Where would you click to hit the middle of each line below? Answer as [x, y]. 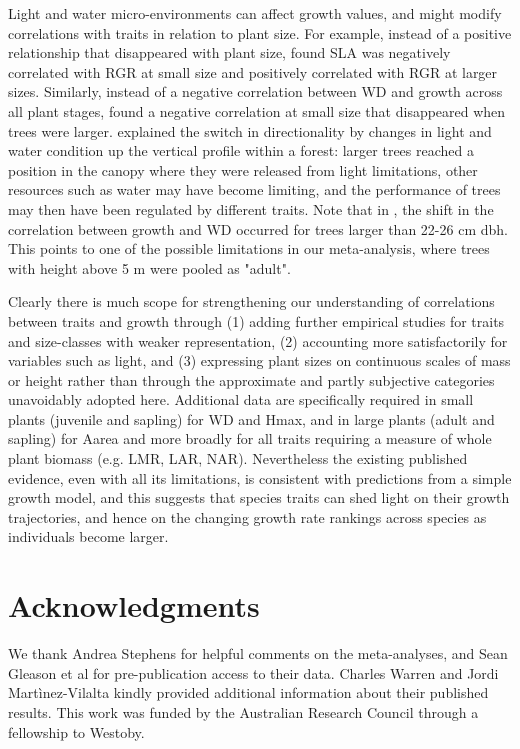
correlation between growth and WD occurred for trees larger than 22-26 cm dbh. [258, 228]
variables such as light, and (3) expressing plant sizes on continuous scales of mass [259, 360]
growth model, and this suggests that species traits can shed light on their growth [259, 497]
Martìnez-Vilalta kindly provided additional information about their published [248, 692]
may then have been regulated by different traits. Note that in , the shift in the [251, 208]
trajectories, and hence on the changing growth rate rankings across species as [247, 516]
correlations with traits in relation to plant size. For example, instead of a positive [260, 32]
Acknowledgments [134, 605]
